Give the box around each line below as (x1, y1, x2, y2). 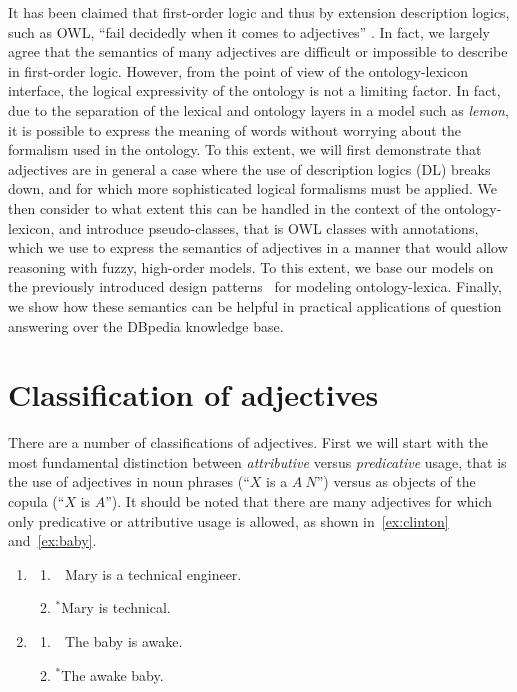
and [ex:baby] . (8, 530, 97, 551)
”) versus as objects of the (316, 471, 476, 492)
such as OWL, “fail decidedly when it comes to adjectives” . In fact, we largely (8, 21, 490, 42)
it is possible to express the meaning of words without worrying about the (8, 119, 461, 140)
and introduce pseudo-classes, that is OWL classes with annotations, (58, 217, 479, 238)
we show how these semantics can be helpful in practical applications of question (8, 295, 502, 316)
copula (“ (8, 491, 65, 511)
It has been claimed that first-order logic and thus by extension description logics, (8, 2, 510, 22)
